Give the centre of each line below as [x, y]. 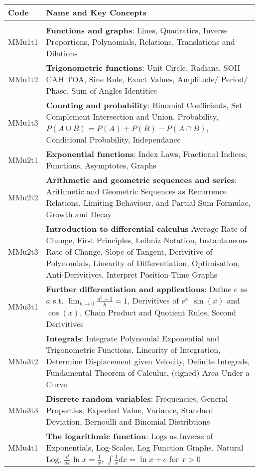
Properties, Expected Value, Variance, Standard [129, 410]
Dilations [62, 53]
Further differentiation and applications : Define [139, 289]
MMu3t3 [23, 410]
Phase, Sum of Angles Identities [102, 90]
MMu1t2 [23, 79]
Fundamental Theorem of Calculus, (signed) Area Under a [148, 372]
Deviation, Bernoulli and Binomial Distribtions [128, 421]
